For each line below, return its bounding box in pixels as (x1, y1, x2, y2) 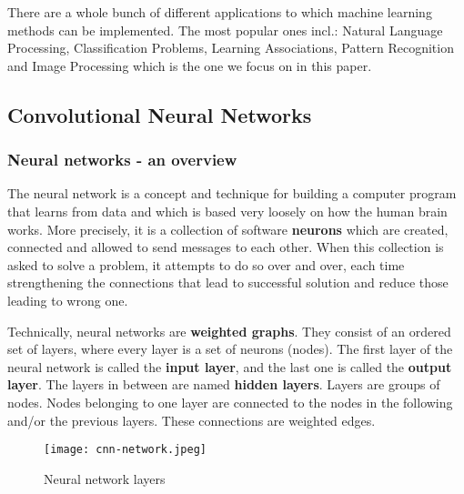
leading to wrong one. (7, 290, 128, 309)
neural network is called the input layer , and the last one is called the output (7, 357, 452, 376)
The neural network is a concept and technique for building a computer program (7, 184, 457, 203)
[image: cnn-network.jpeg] (44, 443, 207, 457)
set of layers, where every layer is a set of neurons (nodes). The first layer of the (7, 339, 453, 358)
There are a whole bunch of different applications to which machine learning (7, 3, 432, 21)
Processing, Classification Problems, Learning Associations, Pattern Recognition (7, 38, 454, 57)
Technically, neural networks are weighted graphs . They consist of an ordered (7, 321, 451, 340)
